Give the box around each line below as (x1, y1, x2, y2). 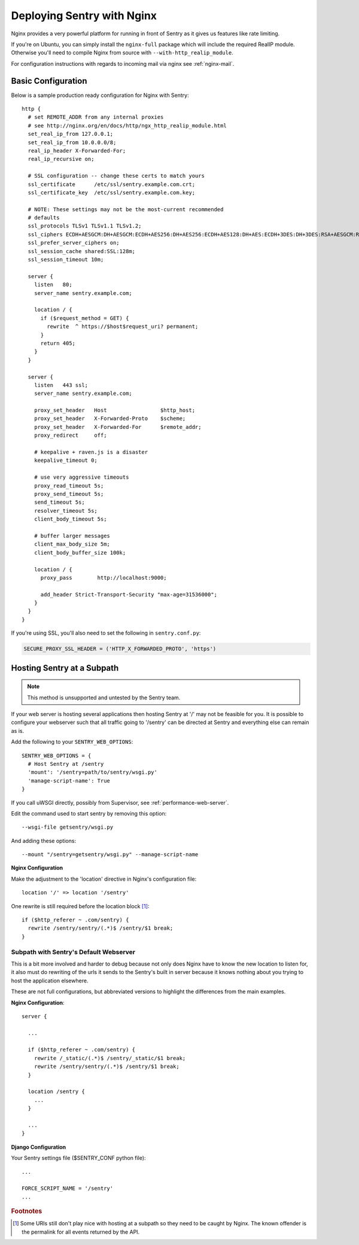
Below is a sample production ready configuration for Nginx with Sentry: (11, 92, 190, 99)
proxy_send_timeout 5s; (34, 491, 104, 497)
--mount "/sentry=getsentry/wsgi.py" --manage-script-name (22, 851, 199, 858)
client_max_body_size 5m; (34, 541, 111, 547)
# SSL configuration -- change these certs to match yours (28, 172, 205, 179)
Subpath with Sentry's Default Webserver (11, 948, 136, 956)
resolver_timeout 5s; (34, 507, 98, 514)
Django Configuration (11, 1143, 66, 1150)
